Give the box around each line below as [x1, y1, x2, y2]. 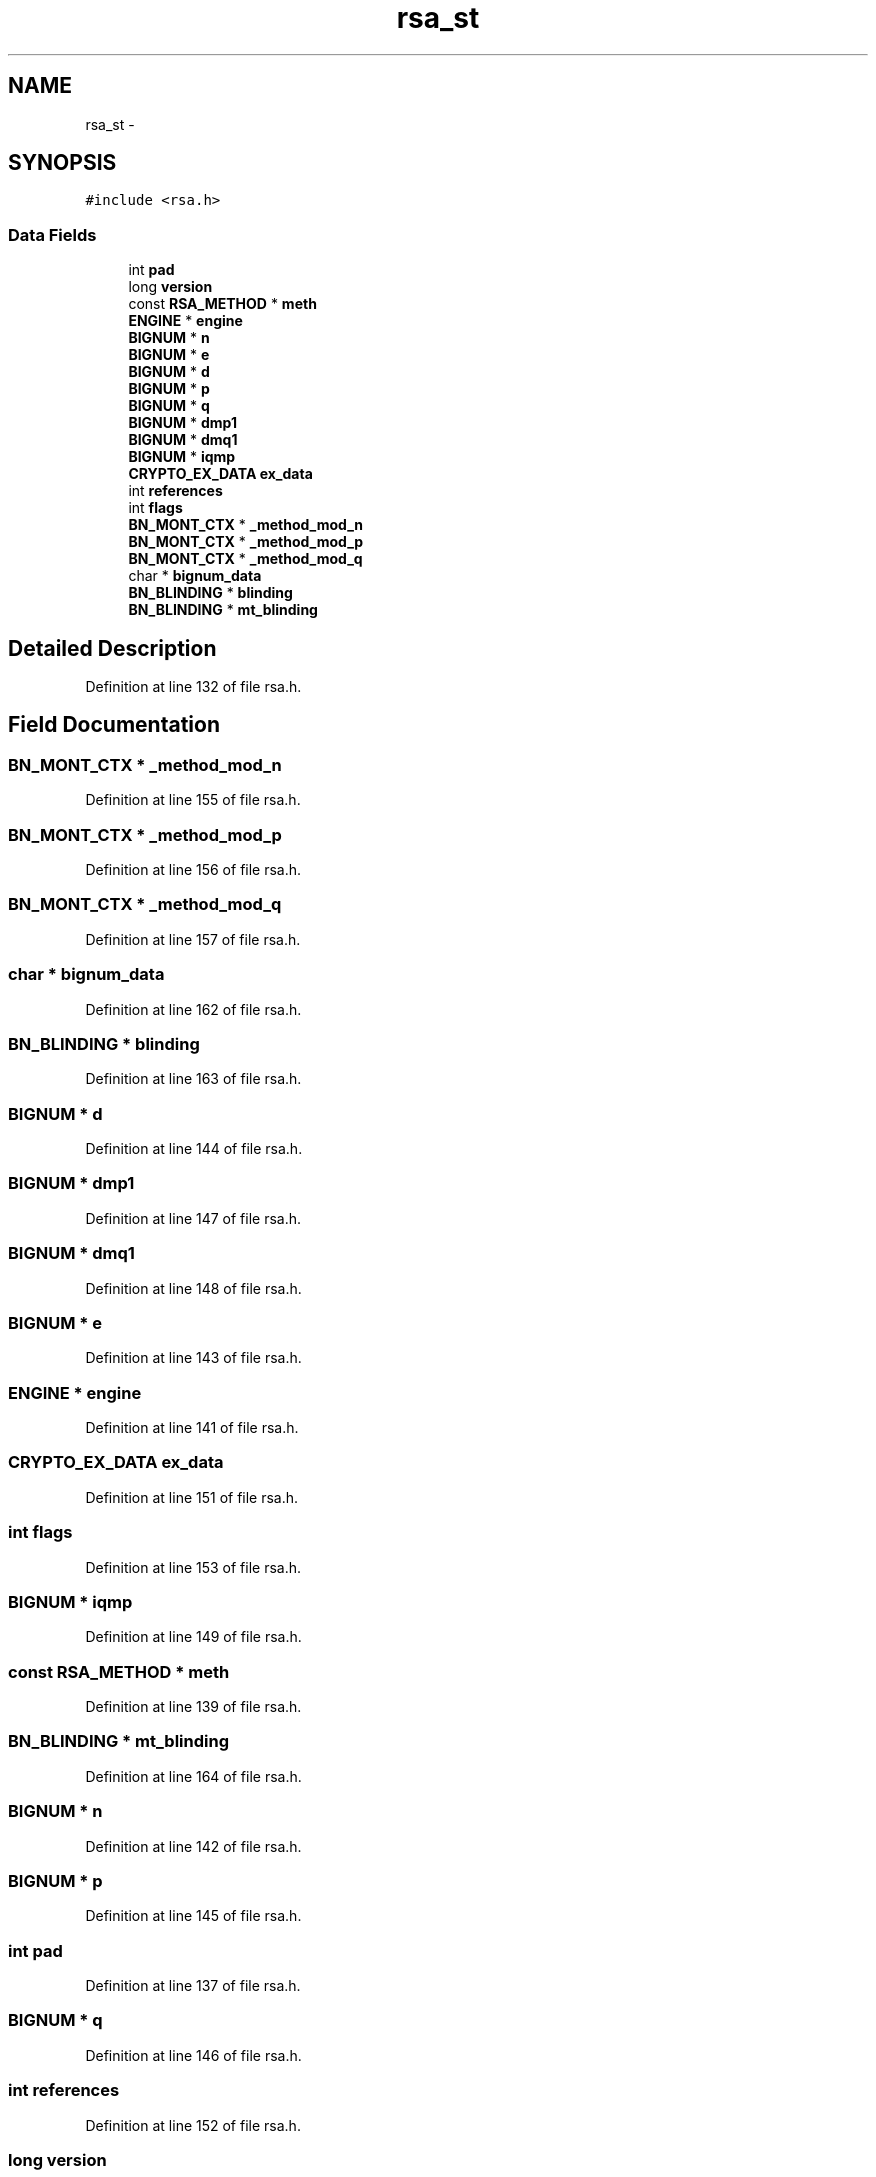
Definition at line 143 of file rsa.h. [85, 1349, 302, 1367]
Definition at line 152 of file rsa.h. [85, 2116, 301, 2134]
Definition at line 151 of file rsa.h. [85, 1488, 299, 1506]
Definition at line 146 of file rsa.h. [85, 2046, 302, 2064]
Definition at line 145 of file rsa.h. [85, 1907, 302, 1925]
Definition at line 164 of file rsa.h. [85, 1767, 302, 1785]
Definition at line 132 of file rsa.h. [85, 678, 302, 696]
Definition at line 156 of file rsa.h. [85, 861, 302, 878]
